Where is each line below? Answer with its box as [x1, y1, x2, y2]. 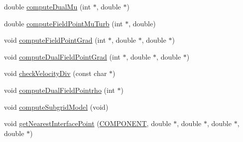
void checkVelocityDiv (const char [4, 68, 107, 78]
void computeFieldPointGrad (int [4, 35, 106, 45]
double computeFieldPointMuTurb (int [4, 18, 123, 28]
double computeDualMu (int [4, 1, 91, 11]
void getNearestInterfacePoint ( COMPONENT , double [4, 118, 171, 129]
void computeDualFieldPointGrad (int [4, 51, 121, 62]
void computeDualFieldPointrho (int [4, 84, 115, 95]
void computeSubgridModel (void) [4, 101, 109, 112]
